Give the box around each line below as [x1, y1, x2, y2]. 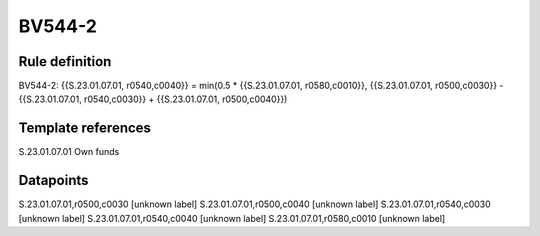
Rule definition [18, 53, 112, 70]
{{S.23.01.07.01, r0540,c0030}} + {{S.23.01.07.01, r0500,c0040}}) [18, 93, 288, 105]
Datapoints [18, 172, 89, 189]
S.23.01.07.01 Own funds [18, 146, 120, 158]
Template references [18, 120, 152, 137]
